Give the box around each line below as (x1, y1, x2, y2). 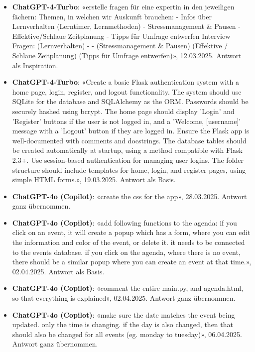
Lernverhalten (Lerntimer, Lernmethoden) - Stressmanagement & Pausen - (12, 21, 241, 31)
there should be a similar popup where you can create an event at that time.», (12, 256, 252, 267)
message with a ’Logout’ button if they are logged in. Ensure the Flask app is (12, 125, 250, 136)
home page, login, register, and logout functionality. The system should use (12, 86, 242, 97)
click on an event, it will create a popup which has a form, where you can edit (12, 227, 251, 237)
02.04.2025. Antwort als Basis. (12, 266, 105, 276)
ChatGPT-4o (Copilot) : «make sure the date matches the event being (12, 309, 235, 320)
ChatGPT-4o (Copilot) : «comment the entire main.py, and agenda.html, (12, 283, 244, 293)
